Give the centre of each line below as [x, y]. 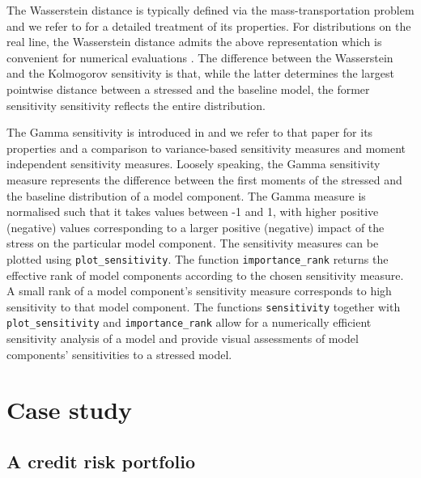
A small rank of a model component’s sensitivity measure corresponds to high [199, 291]
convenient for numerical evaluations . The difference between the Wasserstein [200, 57]
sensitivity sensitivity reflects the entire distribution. [136, 105]
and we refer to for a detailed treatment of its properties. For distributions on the [209, 25]
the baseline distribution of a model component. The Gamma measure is [186, 195]
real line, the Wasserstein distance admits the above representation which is [194, 42]
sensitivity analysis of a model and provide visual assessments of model [183, 338]
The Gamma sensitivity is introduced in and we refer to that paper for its [190, 132]
